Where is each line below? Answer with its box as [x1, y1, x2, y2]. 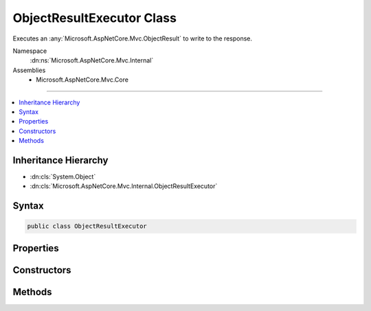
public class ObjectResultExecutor [27, 222, 147, 230]
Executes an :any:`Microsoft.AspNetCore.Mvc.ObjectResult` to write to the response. [12, 34, 253, 43]
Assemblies [12, 66, 46, 74]
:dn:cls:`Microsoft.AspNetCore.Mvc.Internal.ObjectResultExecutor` [30, 182, 218, 190]
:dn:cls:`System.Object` [30, 172, 96, 181]
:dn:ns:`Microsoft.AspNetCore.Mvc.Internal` [30, 56, 154, 65]
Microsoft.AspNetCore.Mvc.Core [36, 76, 128, 84]
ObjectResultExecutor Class [12, 10, 177, 25]
